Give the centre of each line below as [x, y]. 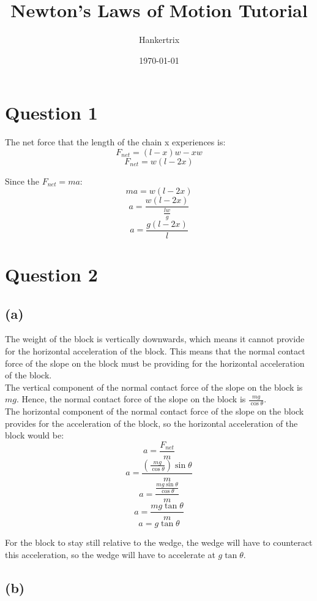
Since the [22, 181]
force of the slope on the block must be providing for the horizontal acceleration [155, 363]
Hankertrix [159, 40]
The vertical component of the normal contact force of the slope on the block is [154, 387]
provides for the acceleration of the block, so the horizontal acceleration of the [151, 423]
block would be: [35, 435]
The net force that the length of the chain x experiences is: [115, 142]
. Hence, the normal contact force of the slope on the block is [131, 399]
